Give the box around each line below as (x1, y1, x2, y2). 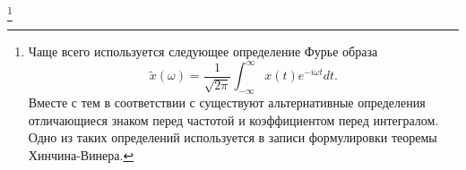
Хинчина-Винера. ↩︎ (28, 146, 134, 164)
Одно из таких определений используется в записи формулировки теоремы (28, 128, 437, 147)
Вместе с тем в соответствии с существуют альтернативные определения (28, 93, 426, 112)
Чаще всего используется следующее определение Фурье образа (28, 42, 378, 61)
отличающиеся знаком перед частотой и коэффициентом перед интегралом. (28, 110, 439, 129)
